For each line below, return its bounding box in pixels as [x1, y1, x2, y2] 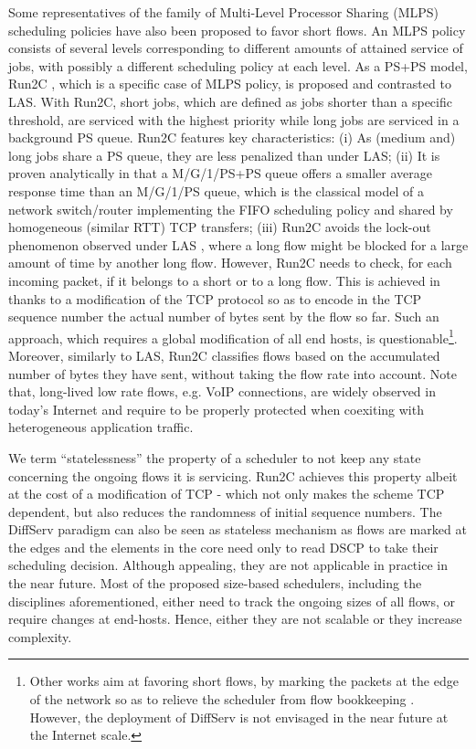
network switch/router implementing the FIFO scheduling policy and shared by [8, 199, 453, 218]
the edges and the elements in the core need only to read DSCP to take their [8, 537, 439, 556]
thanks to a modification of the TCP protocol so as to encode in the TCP [8, 289, 422, 308]
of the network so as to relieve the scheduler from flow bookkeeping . [29, 690, 415, 709]
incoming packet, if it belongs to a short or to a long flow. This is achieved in [8, 270, 440, 290]
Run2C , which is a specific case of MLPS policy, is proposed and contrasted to [8, 74, 451, 93]
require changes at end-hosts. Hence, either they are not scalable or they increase [8, 609, 462, 628]
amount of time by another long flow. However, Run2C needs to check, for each [8, 253, 452, 272]
